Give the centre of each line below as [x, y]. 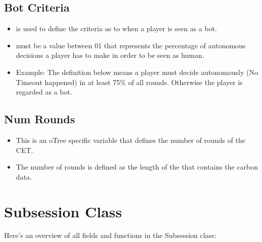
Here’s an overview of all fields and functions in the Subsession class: [110, 235]
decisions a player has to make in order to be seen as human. [110, 55]
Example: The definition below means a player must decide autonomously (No [137, 72]
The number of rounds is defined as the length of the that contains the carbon [137, 167]
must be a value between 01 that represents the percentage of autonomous [131, 45]
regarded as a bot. [44, 92]
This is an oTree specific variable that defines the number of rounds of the [130, 140]
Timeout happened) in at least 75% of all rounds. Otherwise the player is [129, 82]
